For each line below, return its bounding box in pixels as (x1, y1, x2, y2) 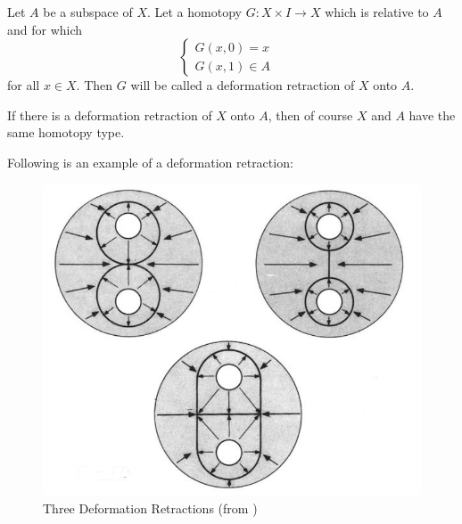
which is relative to (325, 3, 429, 20)
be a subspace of (43, 3, 133, 20)
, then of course (268, 105, 353, 124)
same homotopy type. (7, 123, 125, 142)
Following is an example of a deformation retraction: (7, 152, 293, 171)
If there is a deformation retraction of (7, 105, 212, 124)
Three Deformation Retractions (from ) (43, 498, 258, 517)
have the (408, 105, 456, 124)
